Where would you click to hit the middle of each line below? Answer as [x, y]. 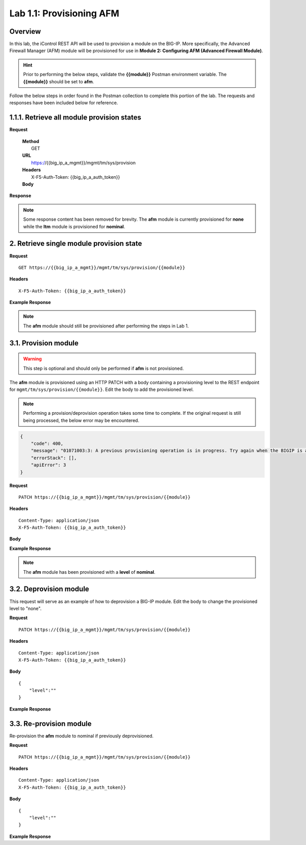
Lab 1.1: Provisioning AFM [64, 13]
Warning [32, 359]
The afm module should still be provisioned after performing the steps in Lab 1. [106, 326]
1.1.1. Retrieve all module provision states [75, 118]
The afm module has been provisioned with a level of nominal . [89, 572]
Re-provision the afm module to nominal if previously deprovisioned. [82, 736]
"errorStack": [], [54, 458]
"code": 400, [47, 443]
